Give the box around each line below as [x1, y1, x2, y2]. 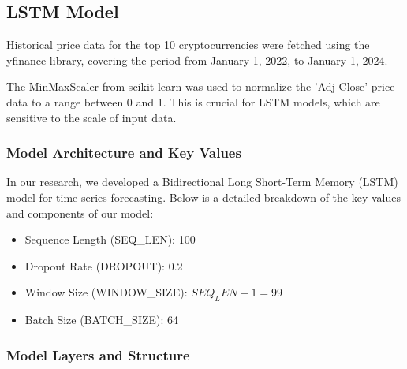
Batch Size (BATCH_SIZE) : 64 [24, 311, 179, 328]
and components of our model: [6, 204, 154, 221]
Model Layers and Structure [6, 345, 190, 364]
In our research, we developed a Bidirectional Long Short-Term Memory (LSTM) [6, 173, 398, 190]
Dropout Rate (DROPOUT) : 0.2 [24, 257, 183, 274]
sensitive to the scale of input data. [6, 109, 177, 125]
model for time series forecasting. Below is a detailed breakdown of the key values [6, 188, 401, 205]
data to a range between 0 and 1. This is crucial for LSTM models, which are [6, 93, 380, 110]
